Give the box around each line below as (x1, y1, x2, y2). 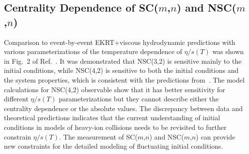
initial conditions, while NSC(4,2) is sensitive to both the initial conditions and (4, 65, 239, 75)
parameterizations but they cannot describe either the (59, 94, 219, 104)
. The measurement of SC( (59, 131, 138, 141)
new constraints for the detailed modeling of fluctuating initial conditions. (4, 141, 223, 151)
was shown (212, 46, 244, 56)
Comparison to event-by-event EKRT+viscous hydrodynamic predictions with (4, 37, 235, 47)
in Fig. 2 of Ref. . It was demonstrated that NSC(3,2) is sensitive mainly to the (4, 56, 242, 66)
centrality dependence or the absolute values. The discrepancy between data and (4, 103, 243, 113)
